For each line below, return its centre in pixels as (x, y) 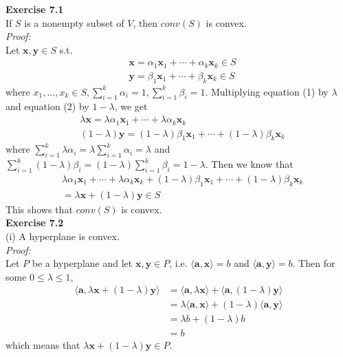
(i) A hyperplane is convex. (63, 236)
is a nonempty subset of (74, 22)
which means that (43, 344)
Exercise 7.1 (35, 9)
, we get (131, 106)
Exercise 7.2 (35, 223)
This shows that (39, 209)
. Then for (314, 263)
